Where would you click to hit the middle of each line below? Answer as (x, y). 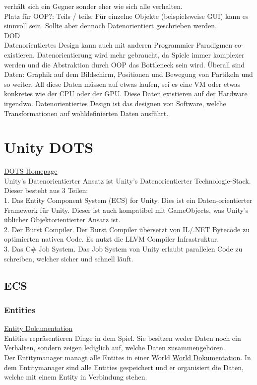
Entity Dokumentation (38, 328)
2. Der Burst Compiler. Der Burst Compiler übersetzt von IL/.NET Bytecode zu (127, 229)
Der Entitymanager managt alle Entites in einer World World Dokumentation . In (128, 357)
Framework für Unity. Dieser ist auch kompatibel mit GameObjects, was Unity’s (126, 210)
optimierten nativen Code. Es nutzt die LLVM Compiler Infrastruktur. (112, 239)
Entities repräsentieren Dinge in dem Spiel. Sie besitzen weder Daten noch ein (123, 338)
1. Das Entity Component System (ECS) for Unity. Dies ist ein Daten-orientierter (128, 200)
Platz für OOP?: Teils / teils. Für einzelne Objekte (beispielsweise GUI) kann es (126, 16)
